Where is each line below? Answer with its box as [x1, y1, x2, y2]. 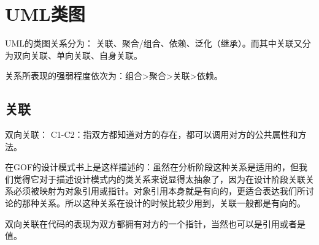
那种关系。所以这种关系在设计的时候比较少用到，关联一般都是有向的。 [21, 197, 306, 209]
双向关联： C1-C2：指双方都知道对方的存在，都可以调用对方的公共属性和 [5, 128, 298, 141]
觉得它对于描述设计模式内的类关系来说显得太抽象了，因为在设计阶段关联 [13, 172, 306, 185]
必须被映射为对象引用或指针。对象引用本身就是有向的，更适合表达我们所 [13, 184, 306, 197]
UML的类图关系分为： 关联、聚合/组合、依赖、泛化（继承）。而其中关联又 [5, 37, 302, 50]
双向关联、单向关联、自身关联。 [13, 48, 142, 61]
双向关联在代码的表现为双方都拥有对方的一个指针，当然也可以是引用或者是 [5, 217, 306, 230]
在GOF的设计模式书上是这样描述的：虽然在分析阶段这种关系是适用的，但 [5, 160, 299, 173]
